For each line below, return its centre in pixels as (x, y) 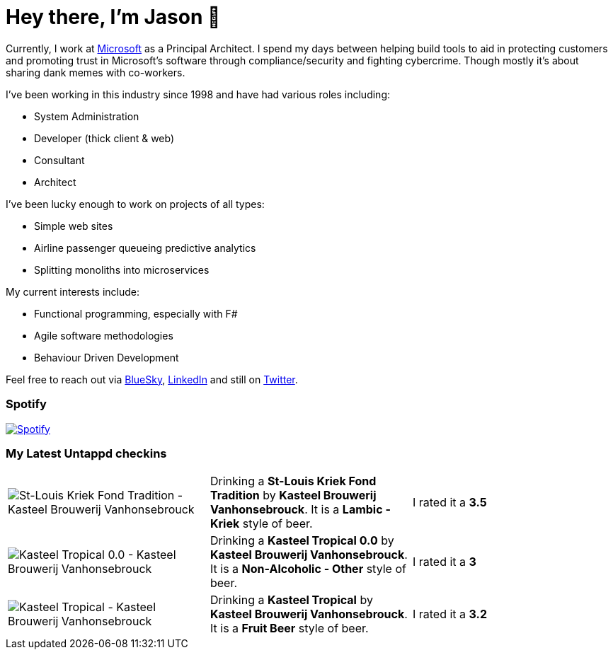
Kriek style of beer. (261, 524)
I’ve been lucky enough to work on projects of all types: (135, 204)
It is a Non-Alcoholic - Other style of (308, 569)
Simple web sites (74, 226)
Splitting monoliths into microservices (122, 269)
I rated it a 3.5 (449, 503)
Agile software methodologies (104, 335)
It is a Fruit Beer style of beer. (289, 628)
